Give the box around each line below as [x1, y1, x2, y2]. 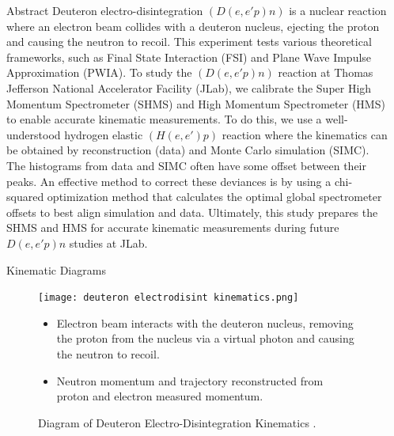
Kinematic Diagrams [6, 261, 106, 278]
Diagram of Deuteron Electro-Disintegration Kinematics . [38, 414, 316, 430]
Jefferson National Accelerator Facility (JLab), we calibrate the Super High [6, 79, 372, 96]
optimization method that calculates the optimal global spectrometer [47, 188, 382, 205]
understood [6, 126, 61, 142]
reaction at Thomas [278, 64, 373, 81]
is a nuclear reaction [289, 2, 387, 18]
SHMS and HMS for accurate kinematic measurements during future [6, 219, 339, 236]
